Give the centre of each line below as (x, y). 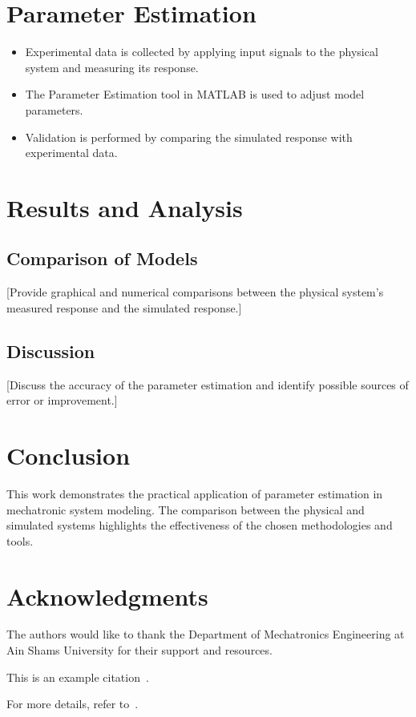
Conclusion (69, 455)
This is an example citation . (78, 677)
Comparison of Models (102, 258)
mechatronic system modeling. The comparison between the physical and (186, 509)
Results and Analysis (125, 207)
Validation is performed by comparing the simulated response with (189, 137)
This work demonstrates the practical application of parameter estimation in (195, 493)
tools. (20, 540)
